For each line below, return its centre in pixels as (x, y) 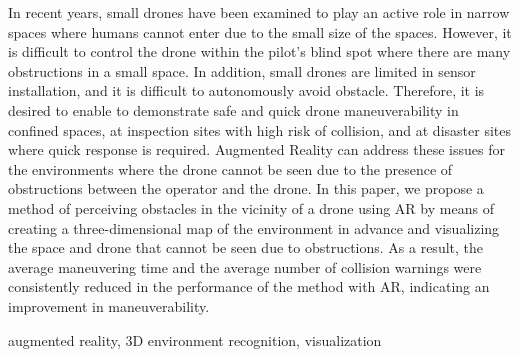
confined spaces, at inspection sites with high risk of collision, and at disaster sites (259, 129)
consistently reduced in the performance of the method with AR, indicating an (249, 286)
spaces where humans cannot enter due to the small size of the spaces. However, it (260, 31)
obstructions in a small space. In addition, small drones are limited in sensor (242, 70)
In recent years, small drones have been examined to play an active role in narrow (259, 12)
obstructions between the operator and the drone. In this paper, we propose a (246, 188)
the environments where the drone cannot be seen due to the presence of (230, 168)
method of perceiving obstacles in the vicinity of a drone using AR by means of (251, 207)
